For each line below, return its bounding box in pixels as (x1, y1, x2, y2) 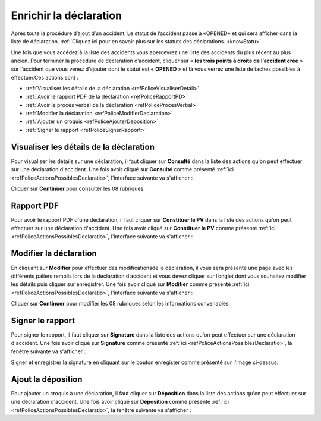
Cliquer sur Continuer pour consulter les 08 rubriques (11, 185, 144, 192)
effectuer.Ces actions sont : (11, 74, 78, 81)
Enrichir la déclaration (11, 9, 122, 22)
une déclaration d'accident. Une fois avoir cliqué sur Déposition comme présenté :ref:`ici (11, 398, 229, 406)
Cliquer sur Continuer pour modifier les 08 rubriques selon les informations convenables (11, 300, 229, 307)
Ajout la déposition (11, 374, 83, 384)
